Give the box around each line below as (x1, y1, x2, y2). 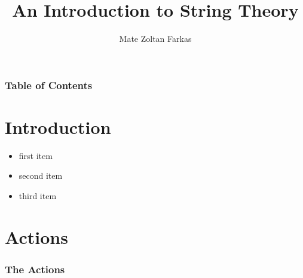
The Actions (5, 261, 65, 276)
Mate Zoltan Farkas (119, 32, 192, 45)
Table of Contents (5, 77, 93, 92)
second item (19, 169, 63, 182)
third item (19, 189, 57, 201)
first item (19, 149, 53, 161)
